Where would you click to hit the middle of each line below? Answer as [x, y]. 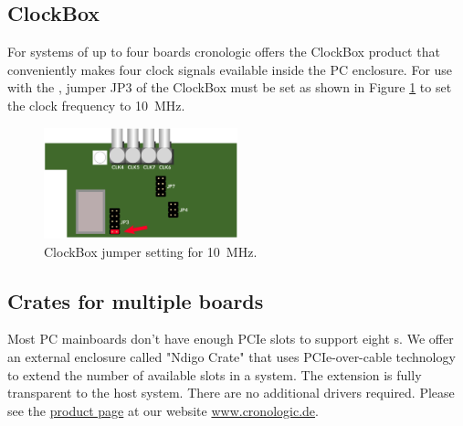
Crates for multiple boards [136, 300]
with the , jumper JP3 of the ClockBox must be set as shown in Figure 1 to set [230, 87]
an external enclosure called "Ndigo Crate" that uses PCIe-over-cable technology [231, 357]
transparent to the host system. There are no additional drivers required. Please [231, 393]
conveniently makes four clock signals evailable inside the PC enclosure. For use [230, 69]
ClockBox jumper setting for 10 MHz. [151, 251]
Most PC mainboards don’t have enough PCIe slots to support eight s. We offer [231, 339]
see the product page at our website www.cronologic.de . [163, 410]
